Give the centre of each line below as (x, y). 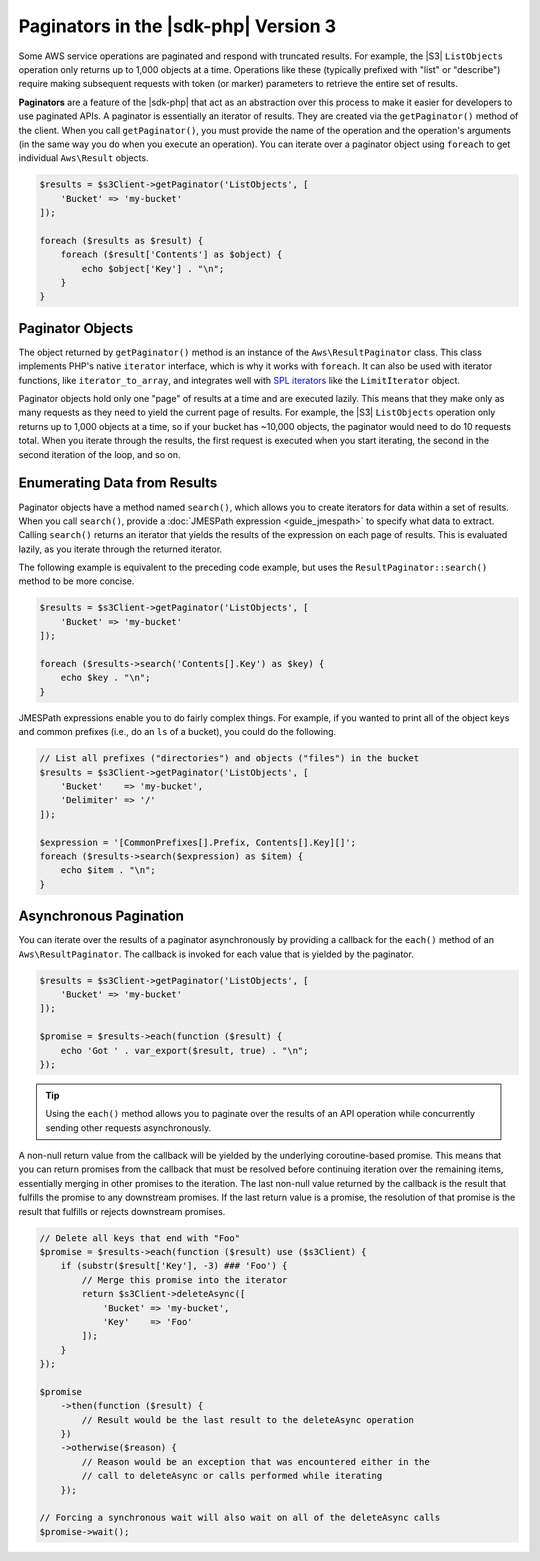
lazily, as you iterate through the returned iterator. (120, 549)
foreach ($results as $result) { (121, 240)
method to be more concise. (76, 581)
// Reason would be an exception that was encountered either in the (255, 1461)
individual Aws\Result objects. (83, 158)
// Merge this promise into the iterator (184, 1279)
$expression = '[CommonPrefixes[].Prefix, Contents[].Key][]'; (198, 842)
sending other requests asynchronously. (128, 1127)
